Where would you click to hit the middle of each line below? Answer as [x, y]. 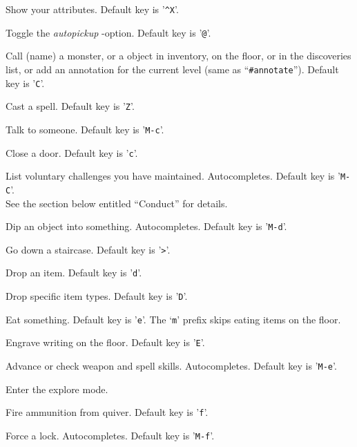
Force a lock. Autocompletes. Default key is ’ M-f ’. [110, 435]
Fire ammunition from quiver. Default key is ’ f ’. [107, 412]
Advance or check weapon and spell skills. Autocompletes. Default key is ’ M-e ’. [171, 366]
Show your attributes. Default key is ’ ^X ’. [92, 9]
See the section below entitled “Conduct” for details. [117, 203]
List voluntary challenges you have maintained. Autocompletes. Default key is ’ [173, 176]
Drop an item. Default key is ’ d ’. [74, 273]
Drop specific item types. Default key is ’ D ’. [97, 296]
